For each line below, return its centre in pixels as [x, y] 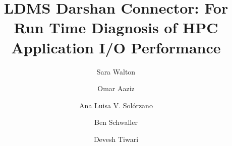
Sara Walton [116, 71]
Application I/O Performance [116, 47]
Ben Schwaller [116, 122]
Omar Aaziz [116, 88]
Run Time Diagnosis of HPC [116, 27]
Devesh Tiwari [116, 139]
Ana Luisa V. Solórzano [116, 105]
